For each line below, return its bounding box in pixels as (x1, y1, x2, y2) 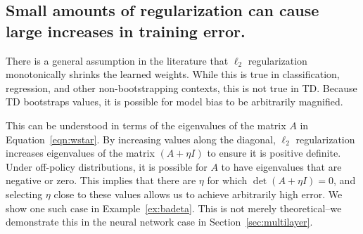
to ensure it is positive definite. (207, 145, 341, 160)
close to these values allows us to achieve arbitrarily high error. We (53, 186, 343, 201)
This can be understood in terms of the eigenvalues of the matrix (6, 117, 286, 132)
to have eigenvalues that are (221, 159, 342, 174)
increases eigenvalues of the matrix (6, 145, 155, 160)
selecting (6, 186, 43, 201)
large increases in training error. (6, 20, 246, 41)
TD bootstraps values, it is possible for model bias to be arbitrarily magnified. (6, 94, 343, 109)
